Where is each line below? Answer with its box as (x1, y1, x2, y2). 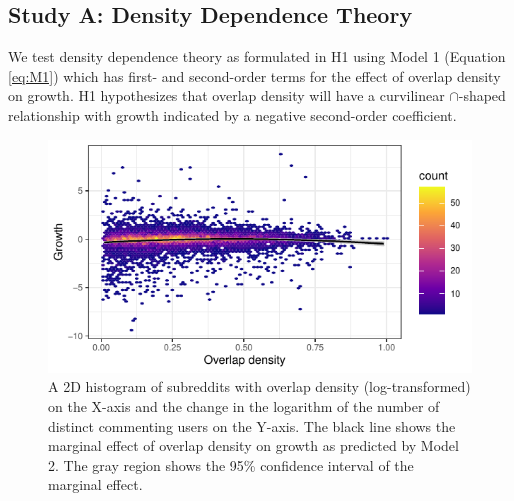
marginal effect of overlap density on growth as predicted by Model (48, 435, 459, 456)
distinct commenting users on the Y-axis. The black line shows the (48, 415, 456, 436)
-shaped (458, 85, 506, 106)
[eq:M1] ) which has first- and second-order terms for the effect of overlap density (8, 65, 501, 86)
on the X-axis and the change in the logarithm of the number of (48, 395, 440, 416)
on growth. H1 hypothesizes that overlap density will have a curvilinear (8, 85, 445, 106)
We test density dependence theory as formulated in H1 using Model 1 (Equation (8, 46, 506, 67)
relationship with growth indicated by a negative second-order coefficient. (8, 104, 457, 125)
